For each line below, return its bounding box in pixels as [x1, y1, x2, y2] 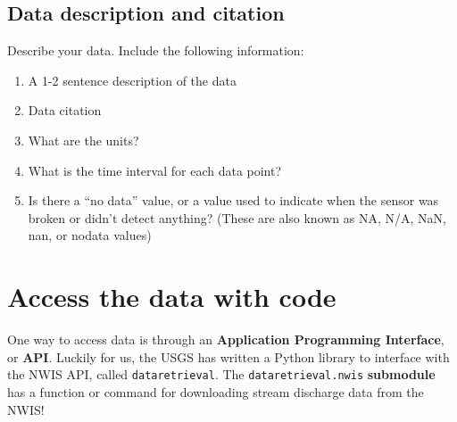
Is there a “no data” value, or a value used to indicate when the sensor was [28, 191, 439, 210]
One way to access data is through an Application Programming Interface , [7, 330, 445, 349]
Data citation [28, 101, 102, 120]
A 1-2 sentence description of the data [28, 70, 237, 89]
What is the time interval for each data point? [28, 161, 282, 179]
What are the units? [28, 130, 139, 149]
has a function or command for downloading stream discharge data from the [7, 382, 424, 401]
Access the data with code [7, 278, 337, 315]
